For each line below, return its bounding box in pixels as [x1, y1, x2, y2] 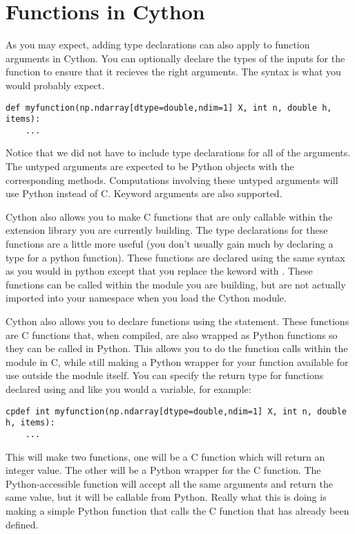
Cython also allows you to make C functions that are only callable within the [6, 209, 333, 223]
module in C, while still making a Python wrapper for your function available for [6, 354, 349, 369]
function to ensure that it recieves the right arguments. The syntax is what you [6, 64, 341, 79]
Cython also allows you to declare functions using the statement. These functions [6, 314, 349, 328]
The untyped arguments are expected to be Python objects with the [6, 159, 294, 174]
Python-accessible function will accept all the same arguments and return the [6, 476, 333, 490]
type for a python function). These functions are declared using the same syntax [6, 250, 345, 264]
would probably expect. [6, 77, 105, 92]
